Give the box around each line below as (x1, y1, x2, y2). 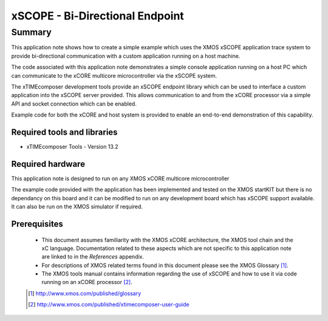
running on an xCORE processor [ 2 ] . (41, 279, 133, 286)
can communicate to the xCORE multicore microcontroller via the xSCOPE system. (11, 72, 217, 79)
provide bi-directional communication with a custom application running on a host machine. (11, 52, 241, 59)
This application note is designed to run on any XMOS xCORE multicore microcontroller (11, 175, 230, 182)
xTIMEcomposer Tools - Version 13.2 (26, 143, 118, 150)
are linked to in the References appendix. (41, 253, 145, 260)
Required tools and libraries (11, 127, 118, 137)
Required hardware (11, 158, 85, 169)
